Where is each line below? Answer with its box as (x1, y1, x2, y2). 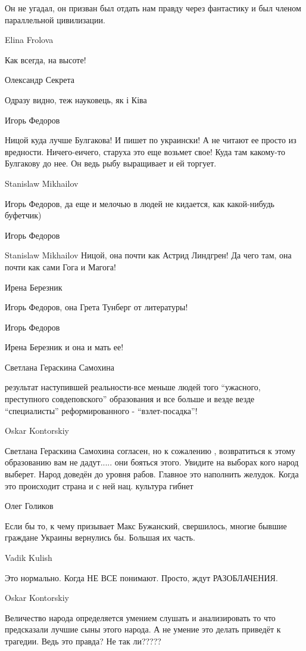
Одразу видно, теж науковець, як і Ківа (5, 93, 147, 106)
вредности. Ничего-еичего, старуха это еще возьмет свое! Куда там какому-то (5, 145, 285, 158)
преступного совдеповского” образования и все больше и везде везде (5, 393, 255, 405)
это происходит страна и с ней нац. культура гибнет (5, 479, 193, 492)
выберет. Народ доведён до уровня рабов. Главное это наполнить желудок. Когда (5, 468, 299, 480)
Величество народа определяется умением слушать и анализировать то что (5, 611, 276, 624)
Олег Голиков (5, 499, 54, 512)
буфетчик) (5, 209, 42, 221)
